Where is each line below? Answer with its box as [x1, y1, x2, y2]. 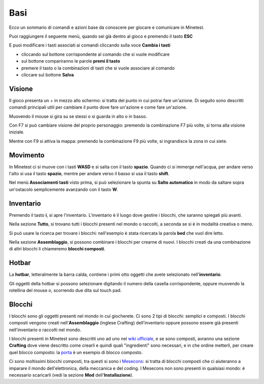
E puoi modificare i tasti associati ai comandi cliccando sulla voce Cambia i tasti [9, 42, 171, 48]
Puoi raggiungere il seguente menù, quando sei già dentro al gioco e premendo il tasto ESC [9, 33, 193, 39]
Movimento [9, 151, 45, 159]
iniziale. [9, 129, 24, 135]
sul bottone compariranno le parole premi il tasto [21, 58, 120, 64]
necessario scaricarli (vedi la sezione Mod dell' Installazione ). [9, 372, 134, 378]
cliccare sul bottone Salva [21, 71, 74, 78]
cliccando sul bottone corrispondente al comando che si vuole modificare [21, 51, 170, 57]
